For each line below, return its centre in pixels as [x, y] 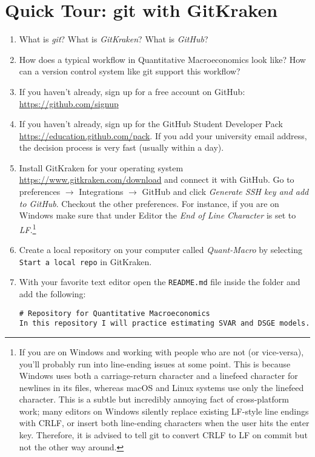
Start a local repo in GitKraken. [85, 261]
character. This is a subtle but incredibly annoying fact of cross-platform [154, 399]
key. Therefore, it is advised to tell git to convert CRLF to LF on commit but [163, 435]
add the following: [52, 294]
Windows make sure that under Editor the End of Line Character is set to [157, 215]
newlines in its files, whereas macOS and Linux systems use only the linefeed [161, 387]
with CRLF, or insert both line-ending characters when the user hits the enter [164, 423]
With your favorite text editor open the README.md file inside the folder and [160, 282]
